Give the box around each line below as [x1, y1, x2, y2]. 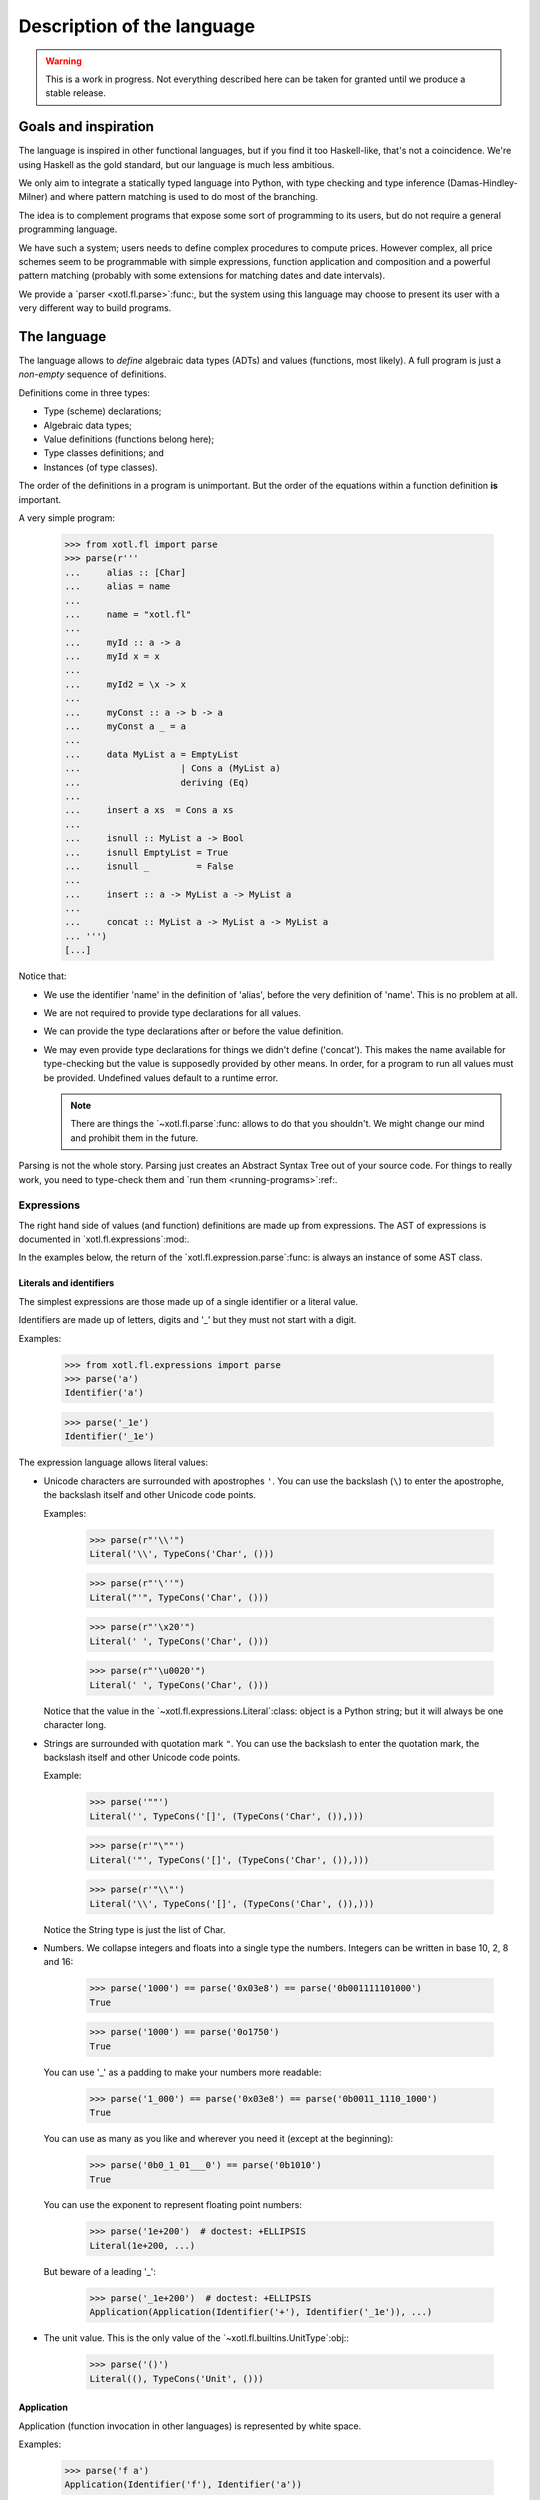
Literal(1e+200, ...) [89, 2240, 196, 2251]
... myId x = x [64, 651, 160, 662]
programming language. [18, 223, 118, 235]
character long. [43, 1719, 107, 1731]
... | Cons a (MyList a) [64, 763, 282, 774]
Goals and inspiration [18, 118, 155, 135]
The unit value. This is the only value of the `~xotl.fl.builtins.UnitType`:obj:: [43, 2332, 350, 2344]
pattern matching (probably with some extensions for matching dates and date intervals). [18, 270, 385, 282]
